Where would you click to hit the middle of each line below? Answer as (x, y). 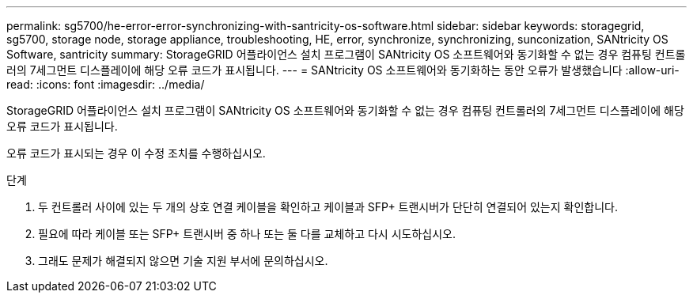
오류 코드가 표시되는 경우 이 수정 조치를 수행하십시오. (136, 153)
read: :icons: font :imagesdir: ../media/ (106, 84)
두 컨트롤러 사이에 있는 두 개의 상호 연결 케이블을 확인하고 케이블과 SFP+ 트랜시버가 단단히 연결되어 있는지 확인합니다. (328, 207)
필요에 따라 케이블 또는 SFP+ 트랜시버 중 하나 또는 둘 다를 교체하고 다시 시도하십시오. (247, 234)
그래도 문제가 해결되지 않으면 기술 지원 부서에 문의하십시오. (183, 261)
